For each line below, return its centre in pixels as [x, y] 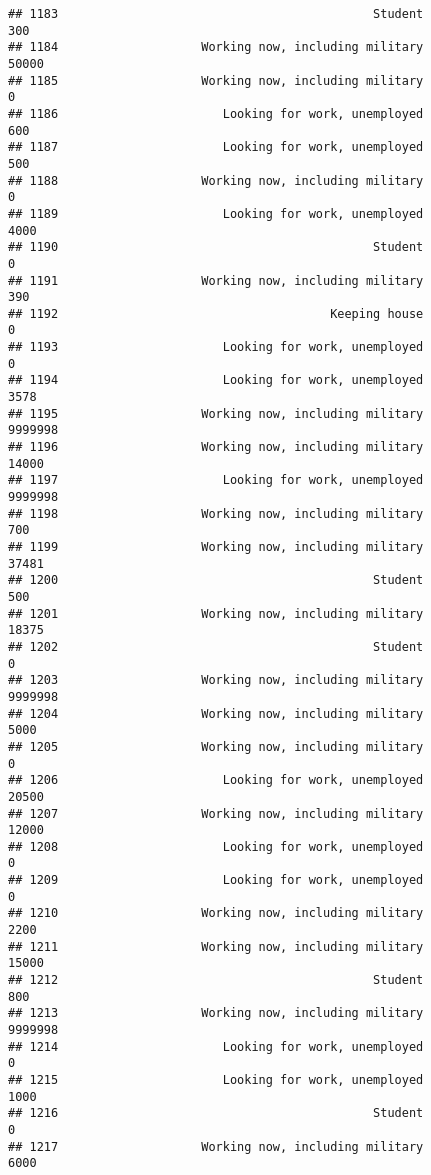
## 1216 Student [216, 1113]
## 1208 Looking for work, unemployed [216, 846]
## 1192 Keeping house [216, 313]
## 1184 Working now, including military [216, 47]
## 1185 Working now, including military [216, 80]
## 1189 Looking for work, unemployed [216, 213]
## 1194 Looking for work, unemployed [216, 380]
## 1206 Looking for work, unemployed [216, 780]
